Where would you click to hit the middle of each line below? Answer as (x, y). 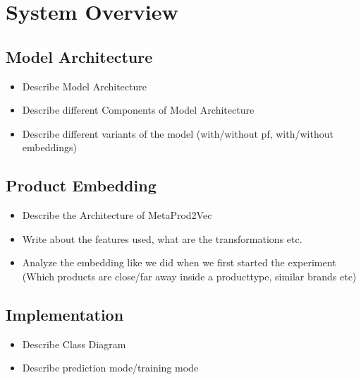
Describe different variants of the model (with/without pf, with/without (178, 133)
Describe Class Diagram (74, 344)
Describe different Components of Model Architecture (138, 110)
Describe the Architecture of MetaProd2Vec (117, 215)
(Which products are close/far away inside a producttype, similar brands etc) (189, 276)
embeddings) (49, 147)
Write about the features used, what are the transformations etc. (162, 238)
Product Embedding (81, 185)
